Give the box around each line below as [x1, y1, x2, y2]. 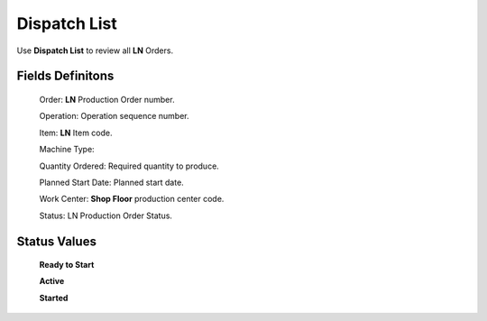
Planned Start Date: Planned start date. [39, 177, 184, 188]
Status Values [16, 234, 96, 249]
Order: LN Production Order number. [39, 94, 175, 105]
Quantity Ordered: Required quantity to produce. [39, 160, 220, 171]
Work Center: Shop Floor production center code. [39, 194, 225, 205]
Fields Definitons [16, 69, 115, 84]
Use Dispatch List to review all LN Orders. [16, 45, 174, 56]
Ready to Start [39, 260, 95, 271]
